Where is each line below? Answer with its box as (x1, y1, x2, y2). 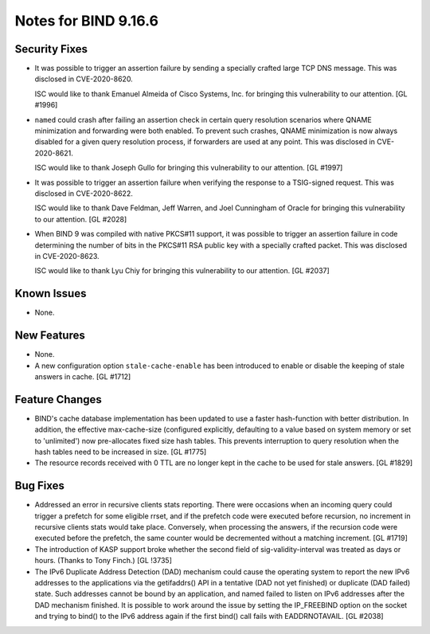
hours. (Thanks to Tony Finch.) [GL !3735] (34, 556, 173, 566)
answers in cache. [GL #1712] (34, 371, 131, 382)
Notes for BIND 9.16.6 (14, 12, 159, 29)
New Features (14, 329, 85, 342)
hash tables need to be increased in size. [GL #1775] (34, 447, 207, 456)
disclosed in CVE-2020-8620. (34, 74, 133, 84)
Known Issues (14, 287, 87, 300)
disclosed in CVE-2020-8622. (34, 188, 133, 198)
